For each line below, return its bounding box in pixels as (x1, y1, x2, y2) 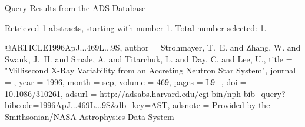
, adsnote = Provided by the (167, 99, 270, 111)
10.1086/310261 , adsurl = (5, 87, 97, 99)
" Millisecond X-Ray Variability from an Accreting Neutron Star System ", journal (5, 64, 296, 76)
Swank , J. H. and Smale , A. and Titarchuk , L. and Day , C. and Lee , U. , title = (5, 52, 293, 65)
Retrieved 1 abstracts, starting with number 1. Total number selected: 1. (5, 21, 267, 34)
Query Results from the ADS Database (5, 2, 146, 14)
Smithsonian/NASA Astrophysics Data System (5, 110, 174, 122)
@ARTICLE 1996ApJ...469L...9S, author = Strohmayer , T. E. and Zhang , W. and (5, 41, 301, 54)
